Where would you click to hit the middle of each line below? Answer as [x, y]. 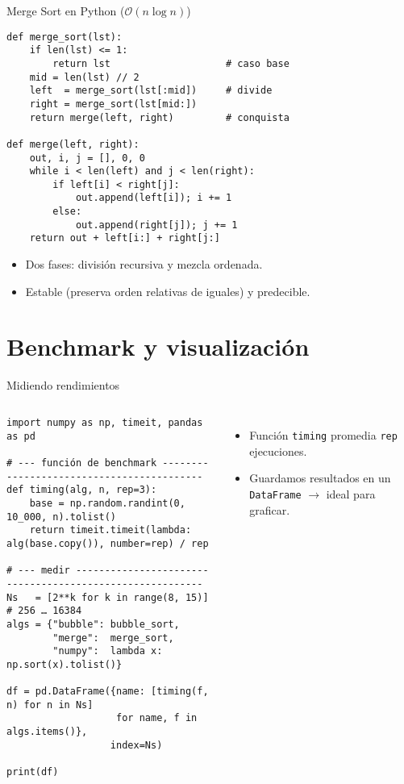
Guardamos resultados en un [320, 478]
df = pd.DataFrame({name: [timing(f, [108, 692]
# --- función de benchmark [82, 463]
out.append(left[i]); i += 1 [154, 198]
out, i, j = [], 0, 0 [87, 158]
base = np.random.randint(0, [107, 503]
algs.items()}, [47, 732]
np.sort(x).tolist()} [65, 664]
